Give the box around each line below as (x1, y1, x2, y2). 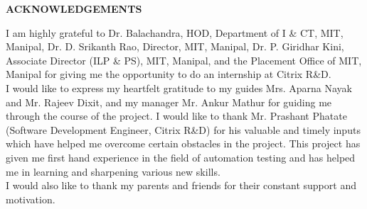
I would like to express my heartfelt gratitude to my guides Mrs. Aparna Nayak (6, 80, 352, 95)
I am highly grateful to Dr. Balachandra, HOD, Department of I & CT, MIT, (6, 25, 344, 40)
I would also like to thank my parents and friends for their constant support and (6, 178, 356, 193)
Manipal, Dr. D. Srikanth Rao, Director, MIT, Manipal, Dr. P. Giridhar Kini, (6, 39, 344, 54)
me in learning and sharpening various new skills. (6, 164, 220, 179)
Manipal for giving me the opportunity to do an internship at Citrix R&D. (6, 67, 331, 81)
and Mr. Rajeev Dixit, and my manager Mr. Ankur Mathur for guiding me (6, 94, 332, 109)
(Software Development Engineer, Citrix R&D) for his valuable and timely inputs (6, 122, 361, 137)
